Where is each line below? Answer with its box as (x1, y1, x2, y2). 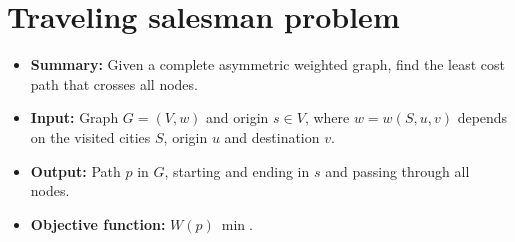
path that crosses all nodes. (30, 73, 198, 94)
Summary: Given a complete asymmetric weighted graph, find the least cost (30, 54, 506, 75)
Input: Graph (30, 107, 119, 128)
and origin (206, 107, 269, 128)
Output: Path (30, 160, 121, 181)
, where (304, 107, 350, 128)
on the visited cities (30, 126, 151, 147)
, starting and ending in (164, 160, 310, 181)
